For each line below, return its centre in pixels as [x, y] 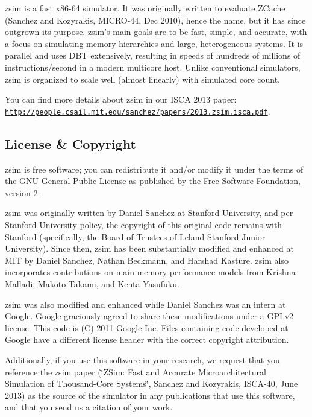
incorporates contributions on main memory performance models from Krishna [150, 272]
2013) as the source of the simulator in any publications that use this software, [150, 395]
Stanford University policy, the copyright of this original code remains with [144, 224]
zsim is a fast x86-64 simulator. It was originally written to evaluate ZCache [145, 8]
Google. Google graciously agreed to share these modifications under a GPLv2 [149, 316]
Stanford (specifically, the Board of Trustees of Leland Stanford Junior [135, 236]
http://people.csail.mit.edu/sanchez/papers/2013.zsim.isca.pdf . [138, 111]
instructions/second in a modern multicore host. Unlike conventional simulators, [153, 67]
